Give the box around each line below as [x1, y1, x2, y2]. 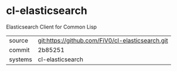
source [9, 36, 28, 44]
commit [9, 45, 30, 54]
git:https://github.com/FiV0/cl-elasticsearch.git [38, 36, 168, 44]
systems [9, 55, 32, 63]
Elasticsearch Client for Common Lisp [6, 23, 97, 30]
